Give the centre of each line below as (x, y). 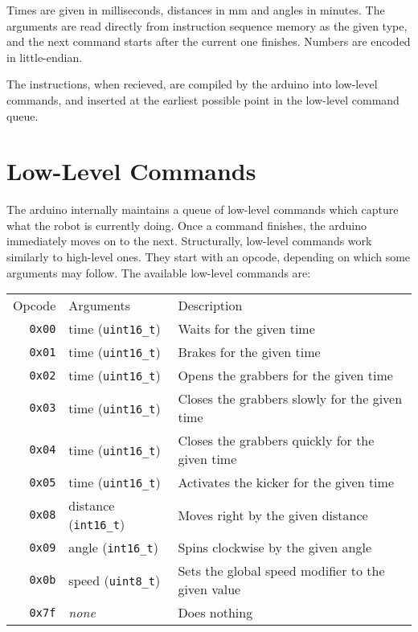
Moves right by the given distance (273, 515)
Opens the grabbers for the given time (285, 376)
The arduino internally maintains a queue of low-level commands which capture (203, 209)
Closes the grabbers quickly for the (276, 441)
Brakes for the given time (249, 352)
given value (209, 589)
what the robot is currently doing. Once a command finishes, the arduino (187, 225)
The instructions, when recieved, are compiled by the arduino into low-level (192, 84)
